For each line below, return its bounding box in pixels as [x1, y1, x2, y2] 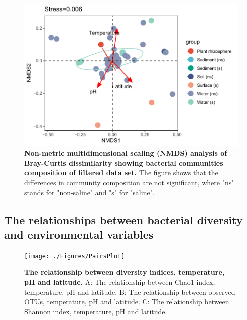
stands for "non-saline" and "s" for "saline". [24, 187, 155, 197]
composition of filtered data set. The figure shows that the [24, 167, 218, 178]
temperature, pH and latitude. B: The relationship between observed [24, 286, 235, 297]
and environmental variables [4, 227, 154, 242]
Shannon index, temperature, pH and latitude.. [24, 306, 169, 316]
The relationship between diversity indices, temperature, [24, 267, 225, 277]
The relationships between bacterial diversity [4, 211, 243, 227]
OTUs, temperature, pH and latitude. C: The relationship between [24, 296, 229, 307]
